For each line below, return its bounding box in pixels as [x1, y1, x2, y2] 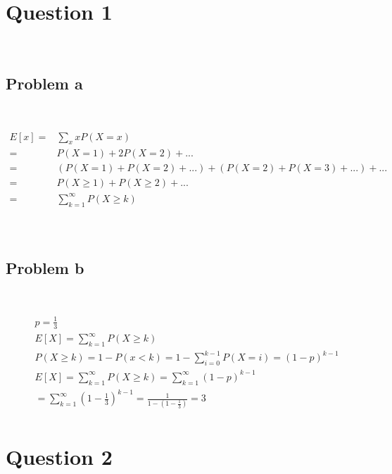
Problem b [6, 256, 84, 278]
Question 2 [6, 442, 113, 470]
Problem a [6, 73, 83, 94]
